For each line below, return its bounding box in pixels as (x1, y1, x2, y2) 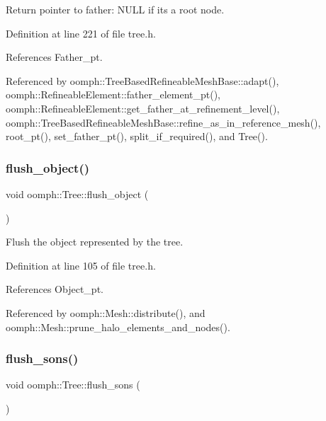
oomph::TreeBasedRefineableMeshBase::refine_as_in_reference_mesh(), (6, 115, 321, 129)
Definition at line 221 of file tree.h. (6, 25, 156, 40)
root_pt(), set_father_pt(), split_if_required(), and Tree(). (6, 129, 268, 144)
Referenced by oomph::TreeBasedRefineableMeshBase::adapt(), (6, 73, 279, 88)
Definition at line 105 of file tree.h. (6, 258, 156, 272)
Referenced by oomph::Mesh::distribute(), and (6, 305, 206, 320)
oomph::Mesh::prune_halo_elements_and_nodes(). (6, 319, 230, 334)
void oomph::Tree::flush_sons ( (6, 377, 140, 392)
